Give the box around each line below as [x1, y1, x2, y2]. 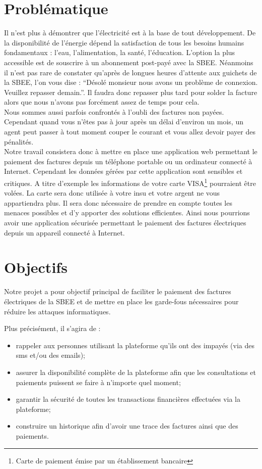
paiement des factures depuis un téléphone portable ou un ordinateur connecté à [4, 156, 252, 166]
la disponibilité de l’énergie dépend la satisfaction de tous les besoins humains [4, 37, 244, 48]
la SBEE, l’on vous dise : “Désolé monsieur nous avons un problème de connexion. [4, 77, 258, 87]
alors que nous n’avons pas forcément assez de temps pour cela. [4, 97, 200, 107]
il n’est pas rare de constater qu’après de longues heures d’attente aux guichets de [4, 67, 257, 77]
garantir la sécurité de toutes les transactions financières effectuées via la [16, 394, 240, 404]
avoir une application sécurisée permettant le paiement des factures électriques [4, 217, 246, 228]
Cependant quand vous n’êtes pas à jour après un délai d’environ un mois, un [4, 116, 243, 127]
